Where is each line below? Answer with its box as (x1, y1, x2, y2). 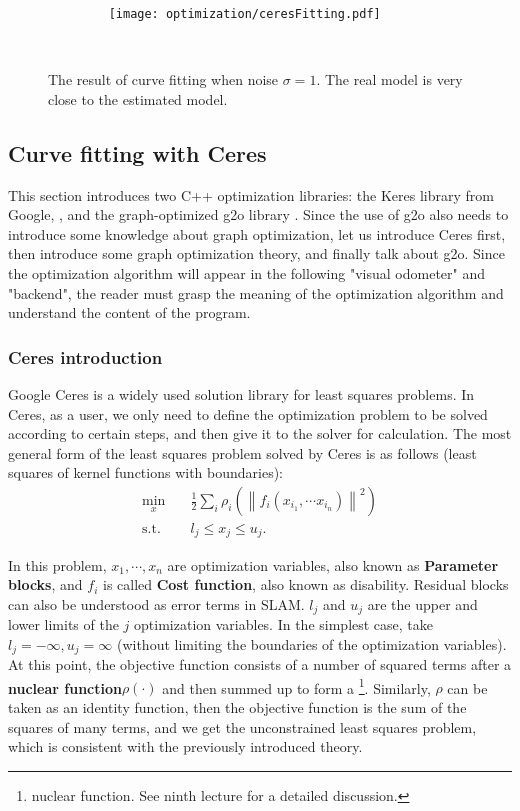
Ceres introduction (8, 344, 163, 369)
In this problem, (8, 554, 107, 575)
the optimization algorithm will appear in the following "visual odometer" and (8, 263, 485, 284)
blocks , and (8, 574, 83, 595)
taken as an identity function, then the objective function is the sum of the (8, 697, 467, 718)
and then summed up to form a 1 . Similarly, (162, 674, 431, 698)
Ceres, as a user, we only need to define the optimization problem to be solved (8, 403, 488, 424)
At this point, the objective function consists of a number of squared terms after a (8, 654, 512, 675)
